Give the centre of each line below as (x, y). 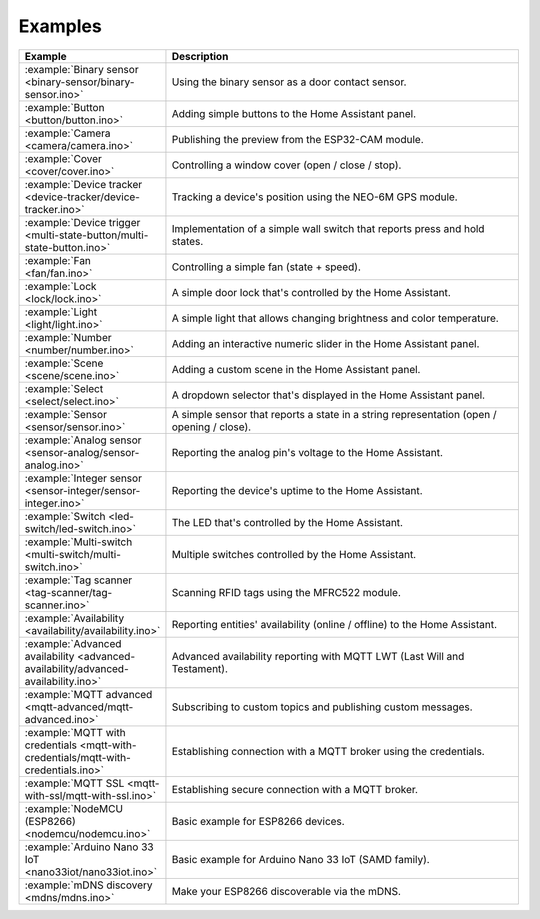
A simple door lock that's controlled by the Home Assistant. (311, 292)
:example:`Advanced (73, 643)
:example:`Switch (65, 516)
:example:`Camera (67, 133)
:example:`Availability (74, 618)
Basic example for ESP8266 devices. (258, 821)
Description (200, 56)
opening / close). (211, 427)
